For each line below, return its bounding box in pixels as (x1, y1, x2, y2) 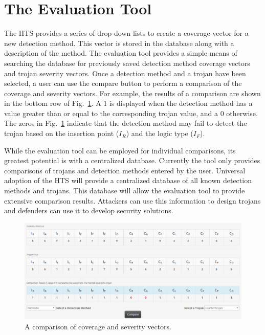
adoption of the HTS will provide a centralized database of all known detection (4, 175, 252, 186)
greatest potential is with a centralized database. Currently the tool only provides (4, 155, 260, 166)
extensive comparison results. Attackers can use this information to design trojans (4, 195, 261, 206)
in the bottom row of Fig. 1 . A (4, 98, 101, 108)
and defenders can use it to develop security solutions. (4, 205, 173, 216)
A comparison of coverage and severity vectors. (25, 321, 171, 331)
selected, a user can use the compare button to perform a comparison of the (4, 78, 242, 88)
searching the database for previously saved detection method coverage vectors (4, 57, 250, 68)
